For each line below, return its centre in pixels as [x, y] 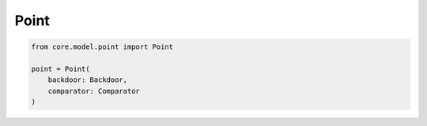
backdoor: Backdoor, [88, 80]
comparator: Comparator [94, 91]
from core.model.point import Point [102, 47]
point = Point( [60, 69]
